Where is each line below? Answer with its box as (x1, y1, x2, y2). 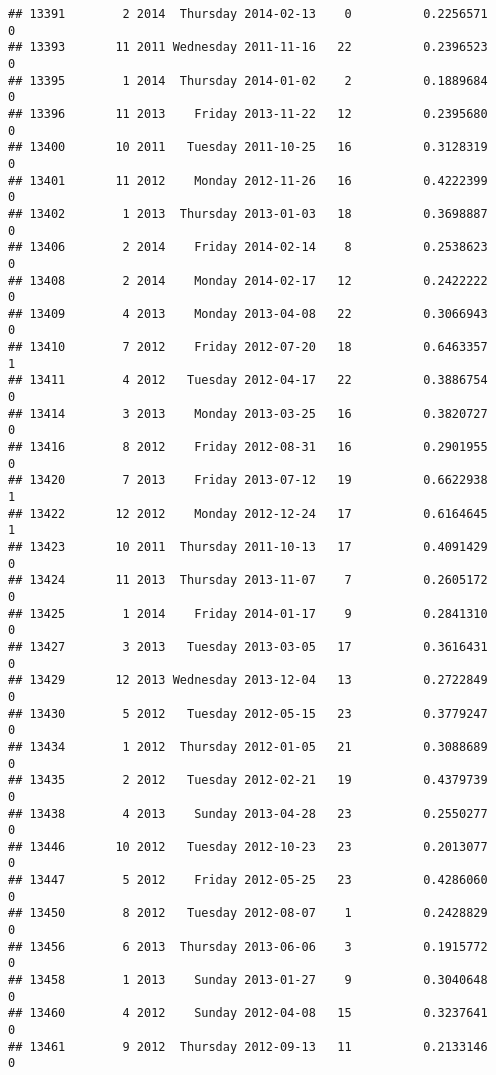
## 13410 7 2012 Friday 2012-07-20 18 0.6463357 (8, 340, 488, 355)
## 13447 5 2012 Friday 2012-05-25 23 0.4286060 (8, 873, 488, 888)
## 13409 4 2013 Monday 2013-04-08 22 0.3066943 (8, 306, 488, 321)
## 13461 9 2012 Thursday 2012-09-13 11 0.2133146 (8, 1039, 488, 1054)
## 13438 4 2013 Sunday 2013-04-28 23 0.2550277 (8, 806, 488, 821)
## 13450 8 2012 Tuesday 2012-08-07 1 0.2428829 (8, 906, 488, 921)
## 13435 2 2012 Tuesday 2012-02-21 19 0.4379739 (8, 773, 488, 788)
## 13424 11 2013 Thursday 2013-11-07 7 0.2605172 (8, 573, 488, 588)
